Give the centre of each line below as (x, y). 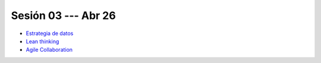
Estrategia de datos (50, 33)
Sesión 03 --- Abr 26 (63, 15)
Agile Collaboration (49, 50)
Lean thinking (43, 41)
